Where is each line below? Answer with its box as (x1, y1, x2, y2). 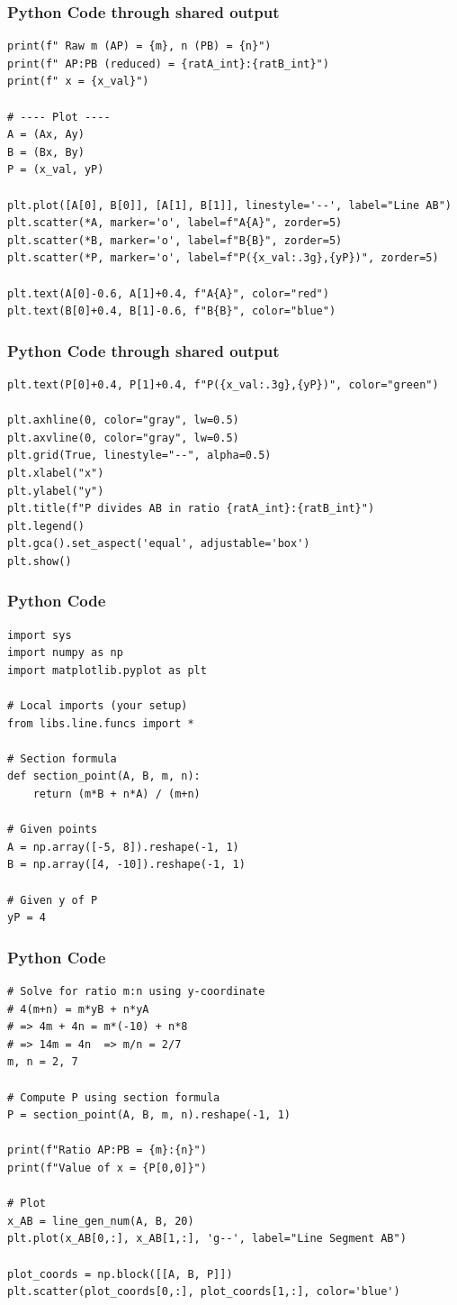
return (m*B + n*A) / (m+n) (32, 788, 201, 801)
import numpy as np (7, 646, 123, 660)
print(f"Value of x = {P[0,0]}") (7, 1161, 207, 1174)
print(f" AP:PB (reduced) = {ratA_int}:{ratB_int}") (7, 57, 329, 70)
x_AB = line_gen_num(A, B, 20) (7, 1214, 194, 1227)
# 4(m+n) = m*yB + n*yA (7, 1002, 149, 1016)
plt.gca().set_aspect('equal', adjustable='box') (7, 537, 310, 551)
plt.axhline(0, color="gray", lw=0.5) (7, 414, 239, 427)
